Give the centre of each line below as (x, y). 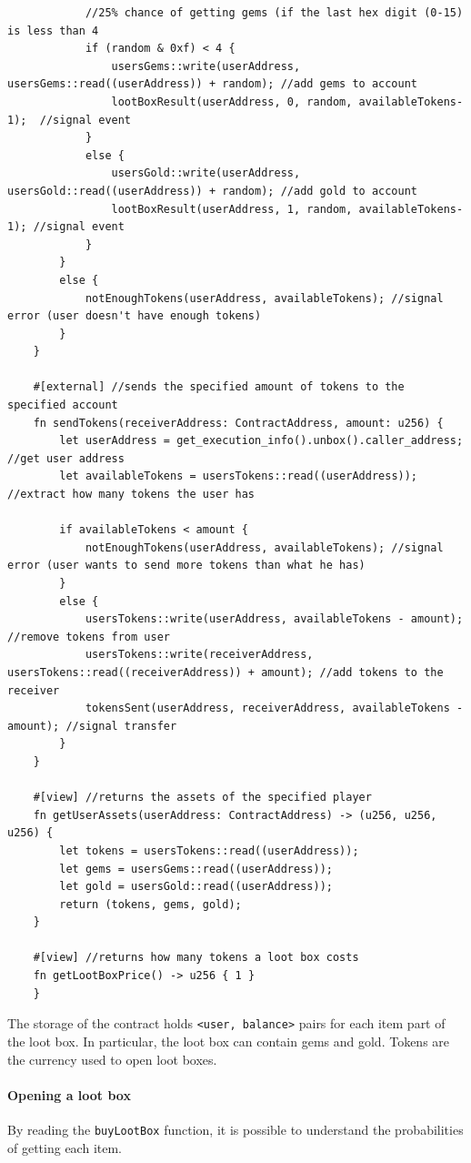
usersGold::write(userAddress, (206, 173)
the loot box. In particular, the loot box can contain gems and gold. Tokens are (229, 1041)
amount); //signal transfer (92, 726)
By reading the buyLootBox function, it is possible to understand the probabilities (235, 1129)
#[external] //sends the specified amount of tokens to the (219, 387)
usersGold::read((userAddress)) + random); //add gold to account (213, 191)
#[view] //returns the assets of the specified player (202, 798)
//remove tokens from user (89, 637)
